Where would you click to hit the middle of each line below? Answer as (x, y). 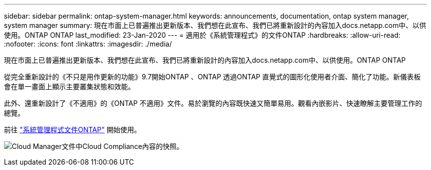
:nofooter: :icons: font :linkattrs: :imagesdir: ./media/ (88, 44)
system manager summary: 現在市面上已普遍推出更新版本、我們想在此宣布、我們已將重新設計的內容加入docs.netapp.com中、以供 (215, 25)
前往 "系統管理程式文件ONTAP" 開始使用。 (73, 130)
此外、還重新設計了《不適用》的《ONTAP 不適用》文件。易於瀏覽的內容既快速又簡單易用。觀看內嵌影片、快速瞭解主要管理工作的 (213, 103)
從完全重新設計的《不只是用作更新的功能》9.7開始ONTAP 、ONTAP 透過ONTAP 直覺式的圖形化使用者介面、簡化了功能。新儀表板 (212, 77)
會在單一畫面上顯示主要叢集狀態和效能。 (69, 86)
